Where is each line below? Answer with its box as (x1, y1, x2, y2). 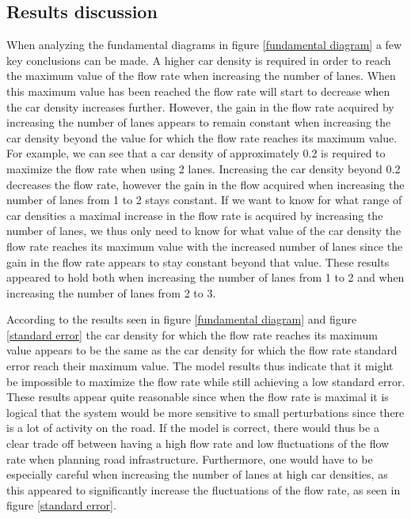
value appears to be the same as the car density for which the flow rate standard (6, 342, 398, 358)
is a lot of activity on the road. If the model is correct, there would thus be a (6, 419, 379, 436)
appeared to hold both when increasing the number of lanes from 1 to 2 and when (6, 269, 405, 286)
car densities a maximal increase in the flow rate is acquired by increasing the (6, 206, 383, 223)
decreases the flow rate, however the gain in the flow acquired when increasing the (6, 176, 405, 192)
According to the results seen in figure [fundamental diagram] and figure (6, 311, 357, 328)
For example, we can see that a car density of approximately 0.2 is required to (6, 145, 386, 161)
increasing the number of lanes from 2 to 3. (6, 284, 216, 301)
